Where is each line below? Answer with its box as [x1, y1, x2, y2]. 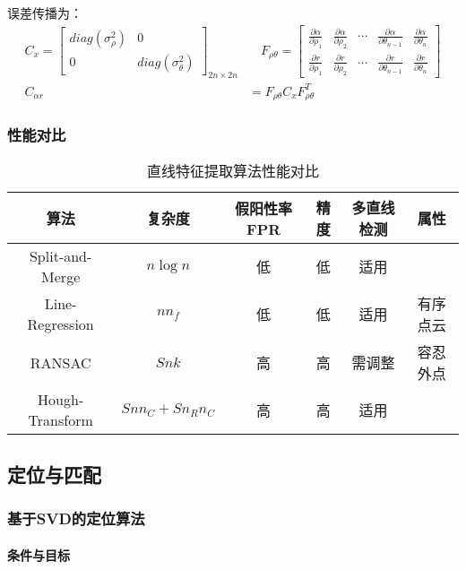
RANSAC [30, 351, 91, 373]
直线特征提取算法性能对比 [146, 160, 319, 182]
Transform [28, 410, 93, 431]
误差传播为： [7, 4, 82, 22]
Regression [27, 314, 94, 335]
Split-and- [29, 246, 92, 267]
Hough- [38, 389, 84, 410]
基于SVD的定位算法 [7, 507, 145, 530]
